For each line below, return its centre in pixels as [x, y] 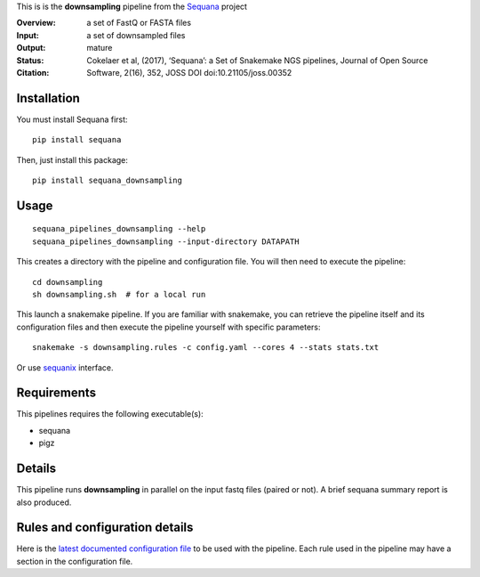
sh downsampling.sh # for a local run [119, 294]
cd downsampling [68, 282]
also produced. [44, 502]
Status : [30, 60]
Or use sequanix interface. [65, 367]
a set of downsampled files [136, 35]
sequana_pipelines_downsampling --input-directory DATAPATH [166, 241]
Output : [31, 48]
